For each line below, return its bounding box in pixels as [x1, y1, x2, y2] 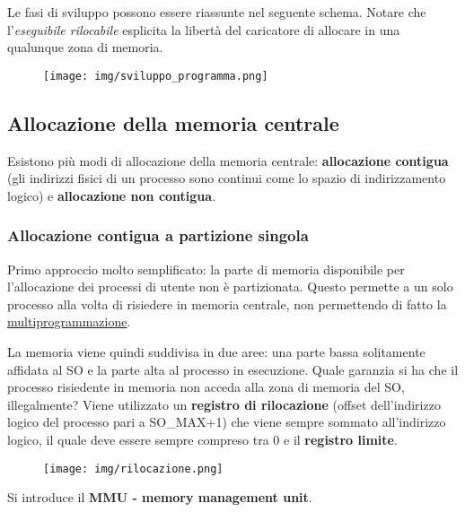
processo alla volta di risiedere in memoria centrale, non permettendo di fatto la [7, 294, 447, 313]
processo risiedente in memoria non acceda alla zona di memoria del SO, [7, 377, 405, 396]
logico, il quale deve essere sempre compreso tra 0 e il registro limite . [7, 430, 398, 448]
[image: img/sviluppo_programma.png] [43, 69, 268, 82]
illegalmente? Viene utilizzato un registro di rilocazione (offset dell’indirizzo [7, 395, 441, 413]
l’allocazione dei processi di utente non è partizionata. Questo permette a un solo [7, 277, 453, 296]
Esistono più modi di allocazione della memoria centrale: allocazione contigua [7, 151, 449, 169]
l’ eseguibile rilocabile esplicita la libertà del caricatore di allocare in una [7, 20, 400, 39]
